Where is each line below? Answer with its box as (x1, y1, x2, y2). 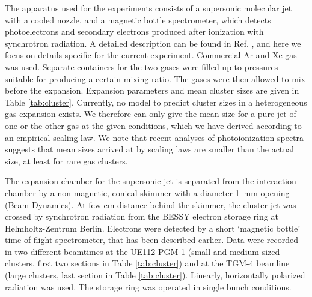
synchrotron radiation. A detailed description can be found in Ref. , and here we (5, 37, 301, 49)
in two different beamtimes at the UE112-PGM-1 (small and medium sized (5, 245, 280, 257)
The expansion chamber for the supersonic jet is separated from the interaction (5, 175, 296, 187)
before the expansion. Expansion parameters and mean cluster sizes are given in (5, 84, 299, 97)
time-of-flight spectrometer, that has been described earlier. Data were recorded (5, 233, 298, 246)
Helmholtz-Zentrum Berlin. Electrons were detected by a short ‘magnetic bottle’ (5, 221, 301, 234)
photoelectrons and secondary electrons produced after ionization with (5, 25, 264, 38)
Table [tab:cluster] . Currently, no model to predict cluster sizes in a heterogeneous (5, 95, 307, 108)
